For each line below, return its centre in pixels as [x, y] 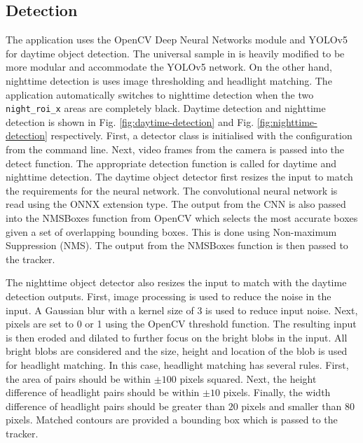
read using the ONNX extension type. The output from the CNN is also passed [176, 204]
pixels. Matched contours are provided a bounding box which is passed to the [172, 420]
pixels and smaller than [292, 406]
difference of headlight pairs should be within [103, 392]
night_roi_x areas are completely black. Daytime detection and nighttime [166, 108]
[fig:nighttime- [287, 121]
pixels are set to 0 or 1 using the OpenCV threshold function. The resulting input [181, 324]
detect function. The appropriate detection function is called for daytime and [171, 163]
